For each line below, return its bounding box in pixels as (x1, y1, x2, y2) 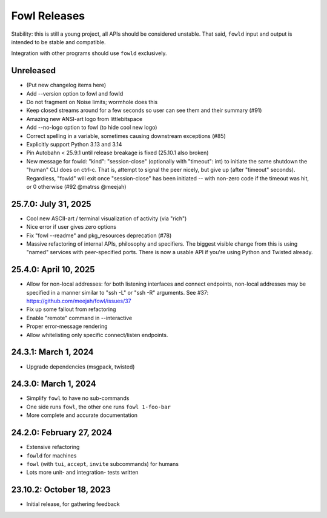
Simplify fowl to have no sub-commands (26, 395, 130, 402)
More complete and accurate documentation (26, 411, 138, 419)
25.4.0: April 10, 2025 (11, 264, 95, 275)
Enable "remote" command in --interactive (26, 314, 133, 321)
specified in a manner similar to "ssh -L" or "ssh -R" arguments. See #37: (26, 289, 209, 296)
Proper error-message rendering (26, 323, 108, 330)
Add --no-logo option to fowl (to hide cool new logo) (26, 124, 157, 131)
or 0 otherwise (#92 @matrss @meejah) (26, 183, 127, 190)
